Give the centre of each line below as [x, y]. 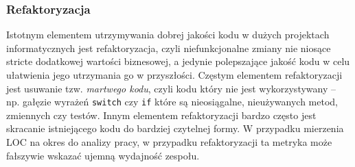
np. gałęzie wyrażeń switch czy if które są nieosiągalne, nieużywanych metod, [172, 102]
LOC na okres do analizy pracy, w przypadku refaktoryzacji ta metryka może [169, 142]
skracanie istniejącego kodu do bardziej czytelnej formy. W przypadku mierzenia [175, 128]
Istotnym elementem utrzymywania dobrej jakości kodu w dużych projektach [168, 35]
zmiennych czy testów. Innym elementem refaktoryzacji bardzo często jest [161, 115]
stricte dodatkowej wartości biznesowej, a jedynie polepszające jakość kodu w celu [178, 61]
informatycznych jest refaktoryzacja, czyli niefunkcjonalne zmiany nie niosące [169, 48]
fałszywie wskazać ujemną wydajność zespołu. [103, 155]
